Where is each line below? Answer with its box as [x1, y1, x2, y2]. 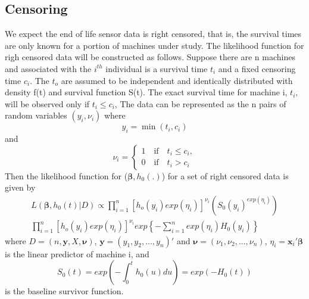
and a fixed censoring [218, 62, 296, 74]
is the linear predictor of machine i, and [5, 247, 149, 260]
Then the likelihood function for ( [5, 169, 128, 182]
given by [5, 181, 36, 194]
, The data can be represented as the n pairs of [114, 97, 286, 110]
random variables [5, 109, 67, 122]
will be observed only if [5, 97, 90, 110]
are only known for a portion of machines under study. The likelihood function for [5, 39, 304, 51]
